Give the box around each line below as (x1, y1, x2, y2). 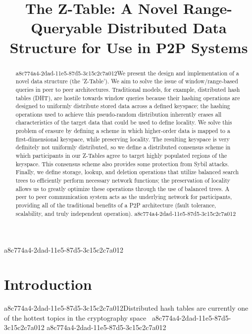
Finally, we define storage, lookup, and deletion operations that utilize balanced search (15, 168, 239, 176)
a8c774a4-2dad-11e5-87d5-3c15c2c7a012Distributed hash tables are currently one (4, 303, 249, 313)
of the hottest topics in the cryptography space (4, 312, 147, 323)
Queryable (31, 17, 102, 38)
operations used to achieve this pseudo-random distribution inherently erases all (15, 110, 222, 118)
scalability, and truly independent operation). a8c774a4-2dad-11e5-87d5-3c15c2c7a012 (15, 209, 236, 217)
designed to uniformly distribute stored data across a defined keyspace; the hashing (15, 102, 230, 110)
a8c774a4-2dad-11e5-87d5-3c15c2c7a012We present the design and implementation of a (15, 68, 239, 77)
